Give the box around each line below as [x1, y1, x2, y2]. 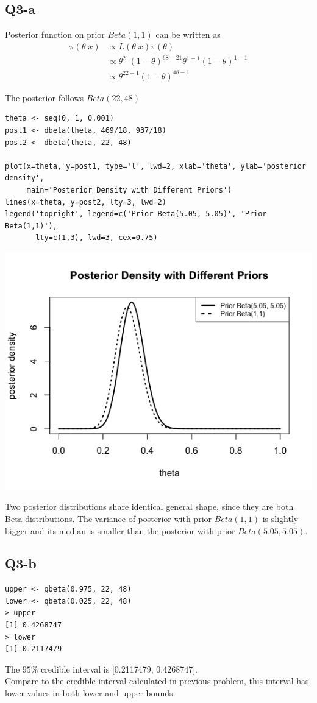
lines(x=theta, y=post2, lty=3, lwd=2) [5, 197, 166, 207]
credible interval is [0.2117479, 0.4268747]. [41, 662, 198, 675]
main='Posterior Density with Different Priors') [26, 186, 232, 195]
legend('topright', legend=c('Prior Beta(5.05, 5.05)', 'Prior [5, 210, 267, 219]
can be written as [155, 28, 221, 41]
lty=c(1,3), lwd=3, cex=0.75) [35, 233, 158, 242]
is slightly [262, 512, 299, 525]
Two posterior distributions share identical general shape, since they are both [5, 500, 294, 513]
